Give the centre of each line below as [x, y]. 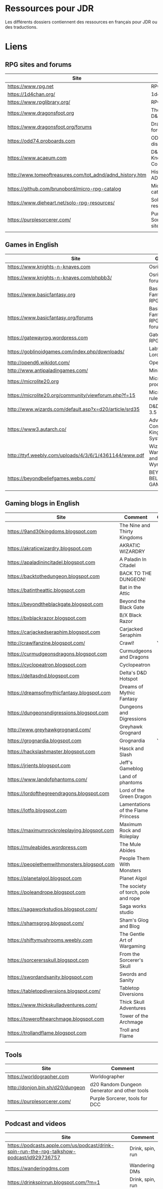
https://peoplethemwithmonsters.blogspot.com [61, 864]
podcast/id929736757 [34, 1157]
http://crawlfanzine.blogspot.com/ [46, 643]
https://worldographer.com [38, 1076]
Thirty [126, 531]
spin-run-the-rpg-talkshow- [42, 1152]
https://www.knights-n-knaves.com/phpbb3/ [60, 277]
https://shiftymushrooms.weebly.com [50, 940]
